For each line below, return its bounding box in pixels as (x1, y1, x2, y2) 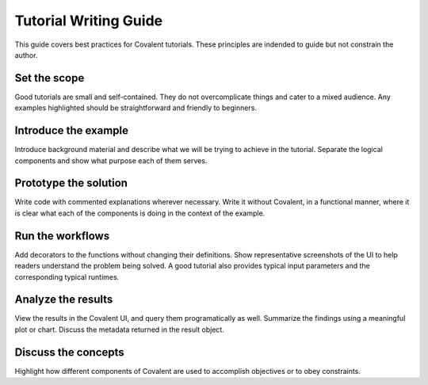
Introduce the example (14, 124, 129, 138)
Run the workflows (14, 229, 110, 242)
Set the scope (14, 71, 85, 85)
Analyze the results (14, 293, 113, 307)
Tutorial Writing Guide (14, 12, 162, 29)
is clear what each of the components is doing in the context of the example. (14, 208, 266, 218)
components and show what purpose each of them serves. (14, 155, 208, 166)
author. (14, 50, 38, 59)
